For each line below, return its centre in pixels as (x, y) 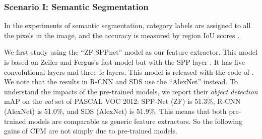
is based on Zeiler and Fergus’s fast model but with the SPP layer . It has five (124, 62)
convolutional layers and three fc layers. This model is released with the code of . (129, 72)
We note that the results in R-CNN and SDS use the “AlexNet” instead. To (121, 82)
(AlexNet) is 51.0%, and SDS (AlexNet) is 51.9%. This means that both (115, 111)
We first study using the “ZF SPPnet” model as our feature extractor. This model (131, 52)
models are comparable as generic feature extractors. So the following (135, 121)
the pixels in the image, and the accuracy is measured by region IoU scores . (122, 35)
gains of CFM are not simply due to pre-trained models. (91, 131)
